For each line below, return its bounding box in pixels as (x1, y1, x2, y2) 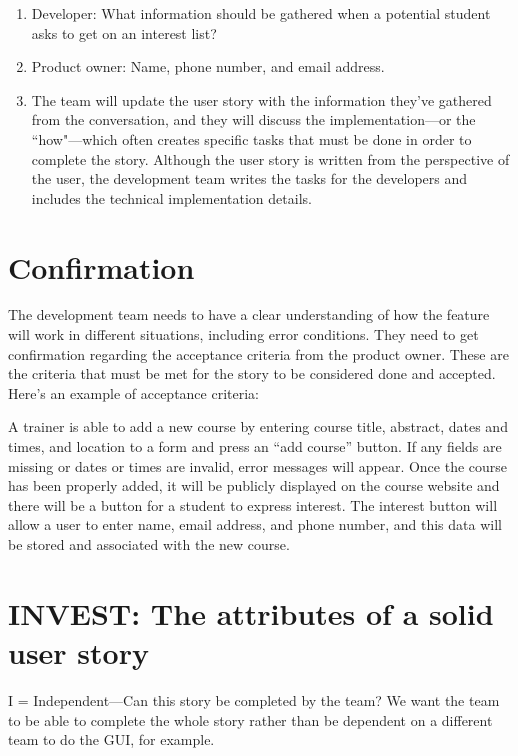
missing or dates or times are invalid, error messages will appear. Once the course (8, 455, 508, 476)
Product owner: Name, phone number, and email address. (31, 56, 385, 77)
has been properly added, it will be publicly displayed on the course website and (8, 475, 500, 496)
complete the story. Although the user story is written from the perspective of (31, 148, 510, 169)
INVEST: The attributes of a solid (8, 592, 494, 633)
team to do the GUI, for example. (8, 729, 215, 750)
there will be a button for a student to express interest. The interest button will (8, 494, 498, 515)
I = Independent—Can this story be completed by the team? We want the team (8, 689, 500, 710)
